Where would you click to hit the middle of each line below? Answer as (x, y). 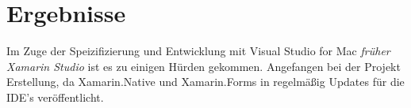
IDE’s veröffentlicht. (55, 97)
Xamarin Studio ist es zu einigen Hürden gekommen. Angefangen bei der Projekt (204, 66)
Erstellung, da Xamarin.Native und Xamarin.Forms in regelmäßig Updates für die (205, 82)
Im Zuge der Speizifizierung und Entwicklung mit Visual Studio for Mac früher (198, 51)
